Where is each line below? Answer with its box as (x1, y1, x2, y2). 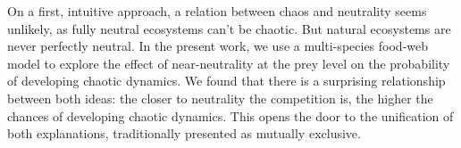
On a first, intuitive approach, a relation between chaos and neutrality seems (7, 2, 427, 20)
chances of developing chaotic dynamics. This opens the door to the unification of (7, 106, 454, 125)
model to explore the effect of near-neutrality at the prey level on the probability (7, 53, 450, 72)
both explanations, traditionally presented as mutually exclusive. (7, 124, 361, 143)
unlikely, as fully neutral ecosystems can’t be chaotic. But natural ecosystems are (7, 19, 451, 37)
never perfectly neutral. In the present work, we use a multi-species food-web (7, 37, 429, 55)
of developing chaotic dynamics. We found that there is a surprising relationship (7, 71, 446, 90)
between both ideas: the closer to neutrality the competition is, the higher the (7, 88, 433, 107)
